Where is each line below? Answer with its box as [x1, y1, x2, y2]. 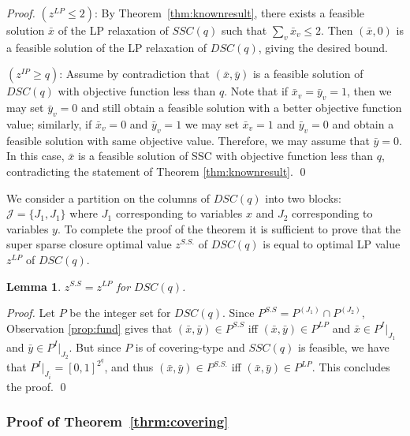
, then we [347, 83, 392, 99]
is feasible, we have [297, 338, 389, 355]
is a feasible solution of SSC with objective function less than [77, 147, 374, 164]
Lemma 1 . [6, 278, 61, 294]
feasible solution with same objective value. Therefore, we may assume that [6, 132, 370, 148]
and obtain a [332, 115, 394, 132]
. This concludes [311, 359, 390, 375]
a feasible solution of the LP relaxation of [6, 39, 207, 55]
